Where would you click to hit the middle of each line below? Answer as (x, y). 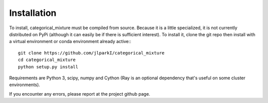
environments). (25, 85)
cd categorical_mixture (47, 60)
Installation (33, 13)
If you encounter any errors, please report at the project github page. (80, 94)
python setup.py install (48, 67)
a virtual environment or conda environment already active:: (70, 42)
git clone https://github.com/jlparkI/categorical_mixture (91, 53)
